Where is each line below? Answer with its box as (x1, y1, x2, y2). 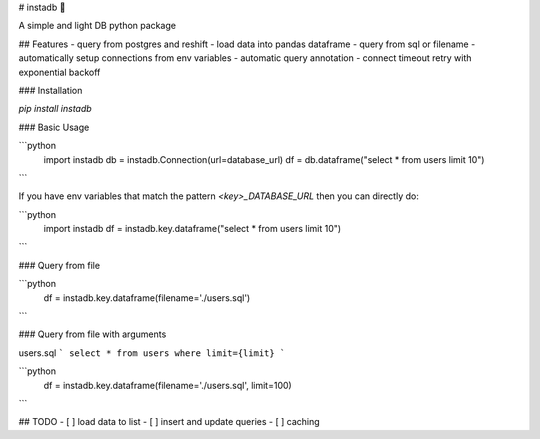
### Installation (18, 84, 83, 96)
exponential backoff (18, 66, 101, 78)
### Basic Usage (18, 121, 90, 133)
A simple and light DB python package (18, 20, 177, 32)
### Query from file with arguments (18, 328, 167, 340)
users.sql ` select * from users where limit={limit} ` (18, 346, 286, 359)
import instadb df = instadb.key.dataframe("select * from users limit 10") (43, 223, 342, 235)
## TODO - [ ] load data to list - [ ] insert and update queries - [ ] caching (18, 416, 320, 428)
